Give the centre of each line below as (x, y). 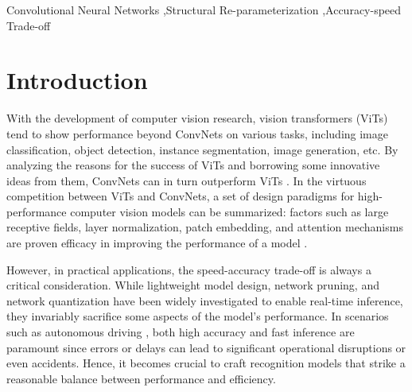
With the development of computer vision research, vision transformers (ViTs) (197, 118)
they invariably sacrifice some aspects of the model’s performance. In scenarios (198, 316)
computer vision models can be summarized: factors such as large (229, 211)
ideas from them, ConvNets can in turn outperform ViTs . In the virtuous (187, 180)
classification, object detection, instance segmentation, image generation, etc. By (202, 149)
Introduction (77, 80)
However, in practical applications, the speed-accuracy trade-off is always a (189, 269)
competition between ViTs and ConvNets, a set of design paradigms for (181, 196)
